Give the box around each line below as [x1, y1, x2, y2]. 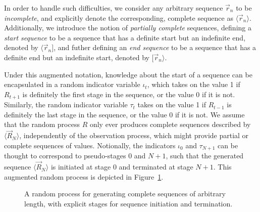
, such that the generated [166, 150, 244, 161]
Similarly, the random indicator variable [4, 99, 128, 110]
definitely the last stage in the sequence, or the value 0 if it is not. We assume [4, 109, 245, 119]
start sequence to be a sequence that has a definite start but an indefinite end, [4, 32, 246, 43]
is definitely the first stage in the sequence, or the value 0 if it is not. [22, 89, 235, 99]
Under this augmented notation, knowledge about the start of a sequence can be [4, 69, 252, 79]
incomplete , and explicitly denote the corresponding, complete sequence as [4, 12, 233, 23]
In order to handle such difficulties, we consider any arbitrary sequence [4, 3, 223, 13]
